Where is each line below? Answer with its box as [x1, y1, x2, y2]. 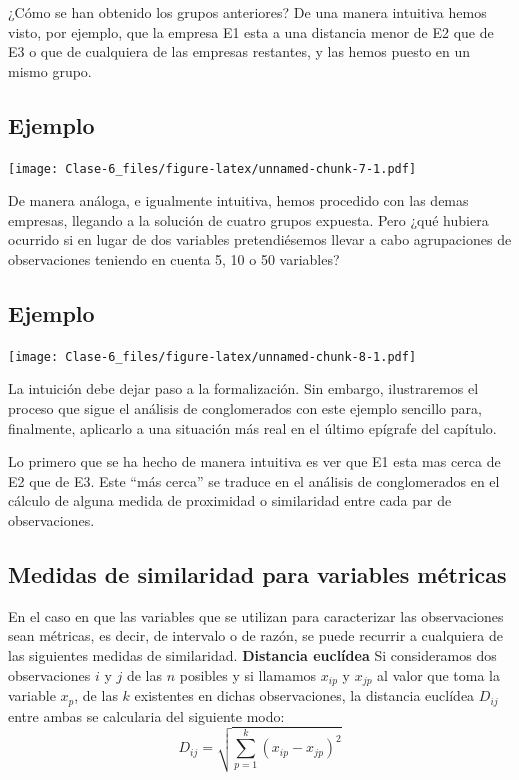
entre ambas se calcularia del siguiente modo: [8, 705, 285, 726]
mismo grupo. [8, 60, 92, 81]
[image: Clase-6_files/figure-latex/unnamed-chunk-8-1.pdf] [8, 349, 417, 364]
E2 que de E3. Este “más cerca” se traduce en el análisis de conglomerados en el [8, 470, 500, 491]
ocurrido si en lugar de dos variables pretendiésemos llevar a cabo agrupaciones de [8, 229, 512, 250]
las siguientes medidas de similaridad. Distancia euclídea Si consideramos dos [8, 645, 497, 666]
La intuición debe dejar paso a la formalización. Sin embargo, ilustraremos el [8, 378, 479, 399]
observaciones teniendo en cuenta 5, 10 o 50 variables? [8, 249, 340, 270]
